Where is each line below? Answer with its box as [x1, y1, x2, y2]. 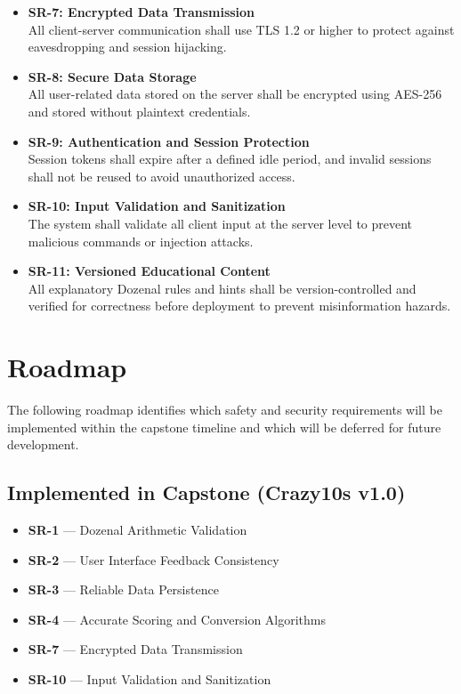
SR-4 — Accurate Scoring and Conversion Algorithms [28, 609, 327, 628]
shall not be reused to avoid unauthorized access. [28, 166, 295, 185]
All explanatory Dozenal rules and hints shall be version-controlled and [28, 278, 417, 297]
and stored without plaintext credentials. [28, 101, 251, 120]
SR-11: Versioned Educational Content [28, 262, 271, 280]
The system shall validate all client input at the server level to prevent [28, 214, 413, 232]
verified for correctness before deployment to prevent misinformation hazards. [28, 296, 451, 315]
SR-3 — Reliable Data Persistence [28, 580, 219, 599]
